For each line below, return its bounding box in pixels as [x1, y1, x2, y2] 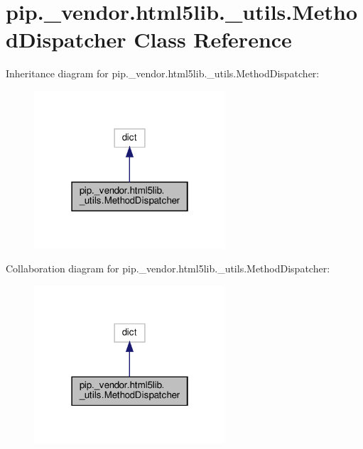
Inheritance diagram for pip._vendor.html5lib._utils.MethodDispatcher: [6, 66, 320, 81]
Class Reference [134, 25, 292, 54]
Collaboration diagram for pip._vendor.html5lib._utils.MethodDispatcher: [6, 261, 330, 276]
